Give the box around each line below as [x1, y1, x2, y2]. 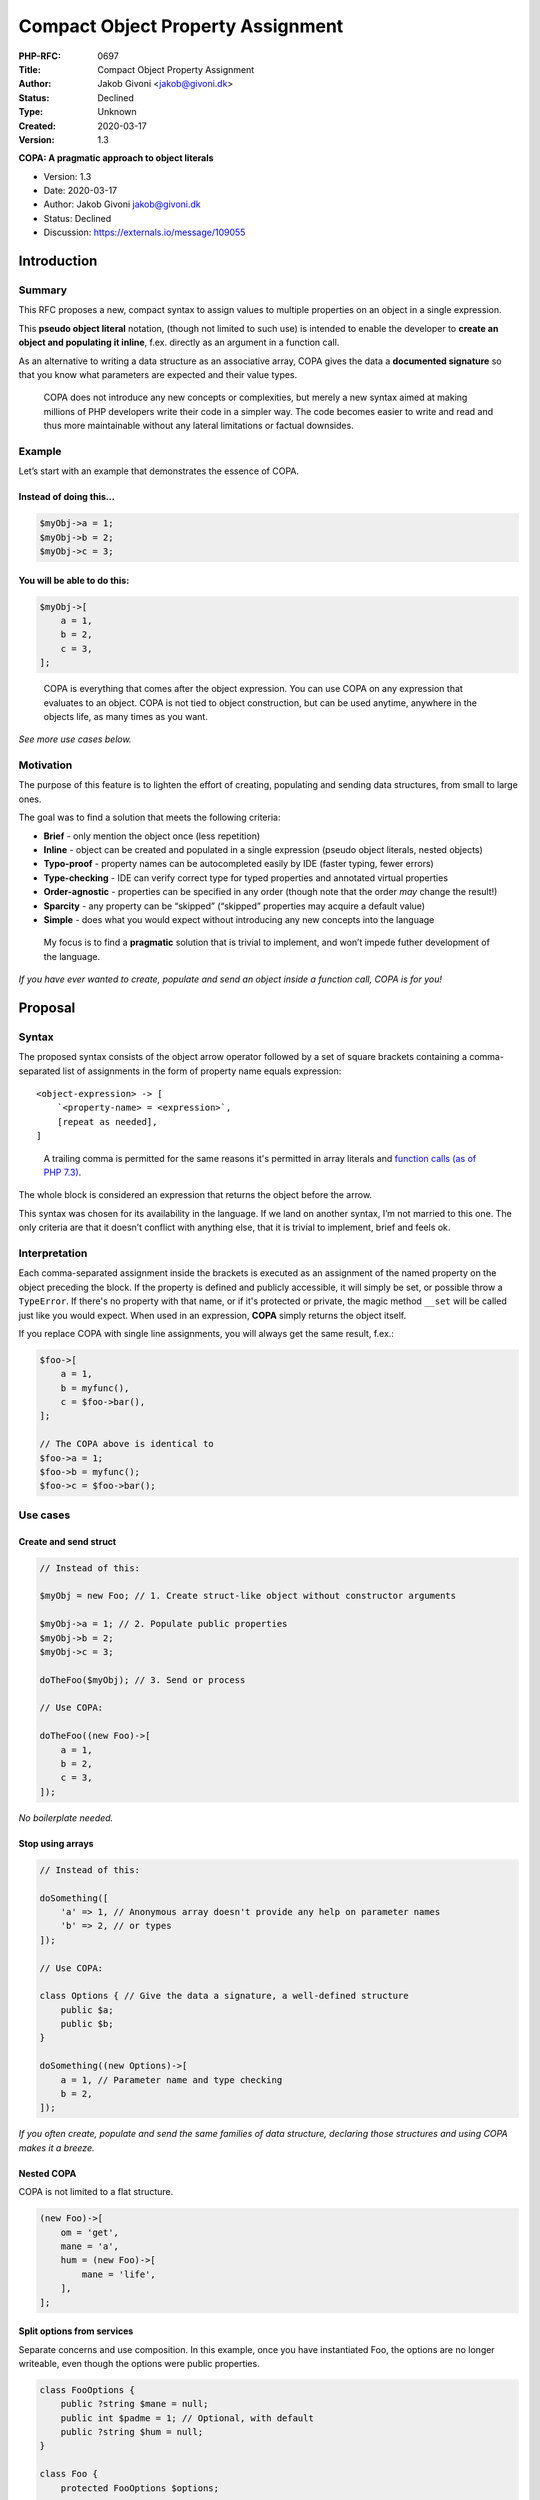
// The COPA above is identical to [39, 1438, 214, 1450]
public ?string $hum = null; [60, 2426, 204, 2438]
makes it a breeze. [18, 2141, 95, 2154]
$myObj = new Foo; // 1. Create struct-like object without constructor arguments [39, 1590, 457, 1602]
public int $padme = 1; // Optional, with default [60, 2412, 314, 2424]
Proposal [18, 999, 76, 1016]
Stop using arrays [18, 1837, 94, 1849]
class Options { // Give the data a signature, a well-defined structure [39, 1990, 409, 2002]
